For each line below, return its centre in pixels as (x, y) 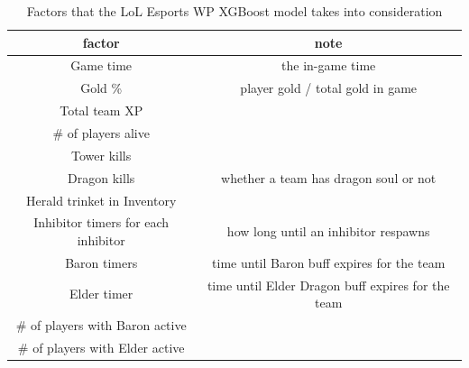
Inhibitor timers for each (101, 222)
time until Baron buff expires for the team (329, 262)
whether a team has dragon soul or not (329, 177)
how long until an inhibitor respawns (328, 231)
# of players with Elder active (101, 347)
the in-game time (329, 65)
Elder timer (101, 294)
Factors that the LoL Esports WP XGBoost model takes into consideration (234, 11)
